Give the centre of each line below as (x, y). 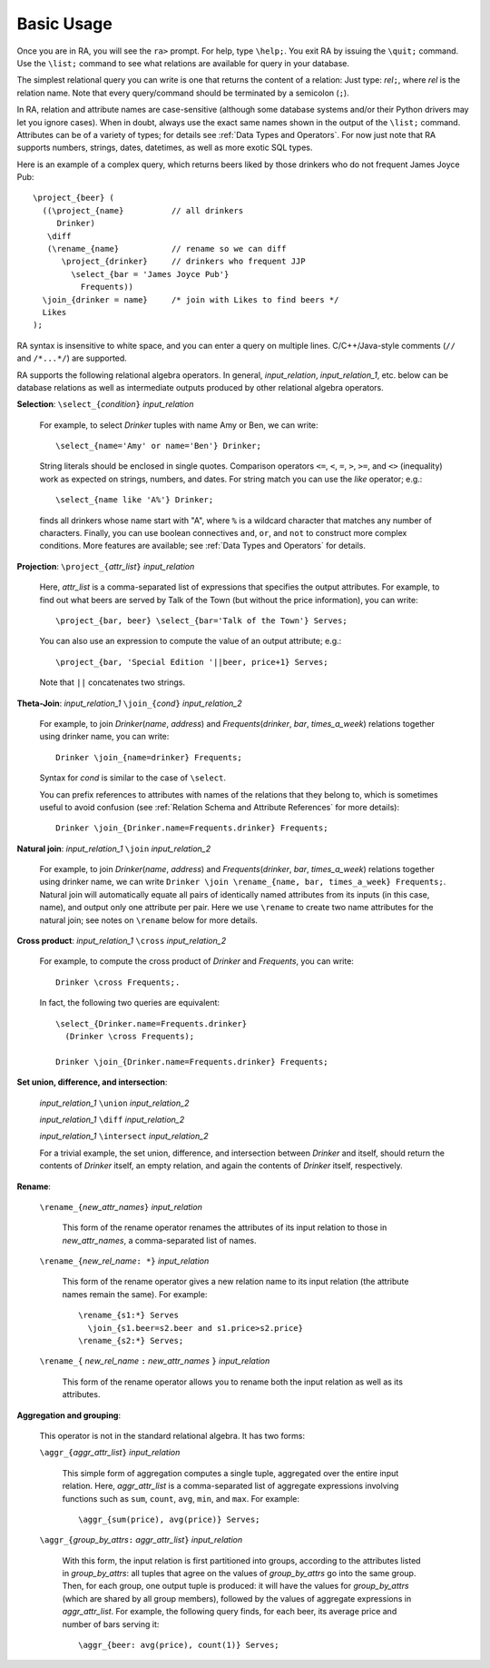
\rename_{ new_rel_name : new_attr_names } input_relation (155, 1361)
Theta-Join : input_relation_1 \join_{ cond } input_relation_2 (129, 703)
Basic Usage (64, 24)
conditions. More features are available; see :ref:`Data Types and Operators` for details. (203, 546)
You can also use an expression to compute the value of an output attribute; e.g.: (191, 641)
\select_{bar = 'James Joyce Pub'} (150, 274)
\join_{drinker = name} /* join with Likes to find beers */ (191, 299)
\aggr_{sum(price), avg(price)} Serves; (169, 1519)
